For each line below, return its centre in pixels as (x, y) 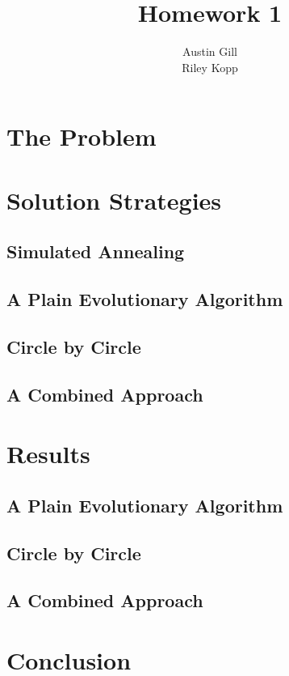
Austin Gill (210, 51)
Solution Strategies (114, 200)
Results (48, 454)
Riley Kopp (210, 67)
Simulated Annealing (96, 251)
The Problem (82, 136)
